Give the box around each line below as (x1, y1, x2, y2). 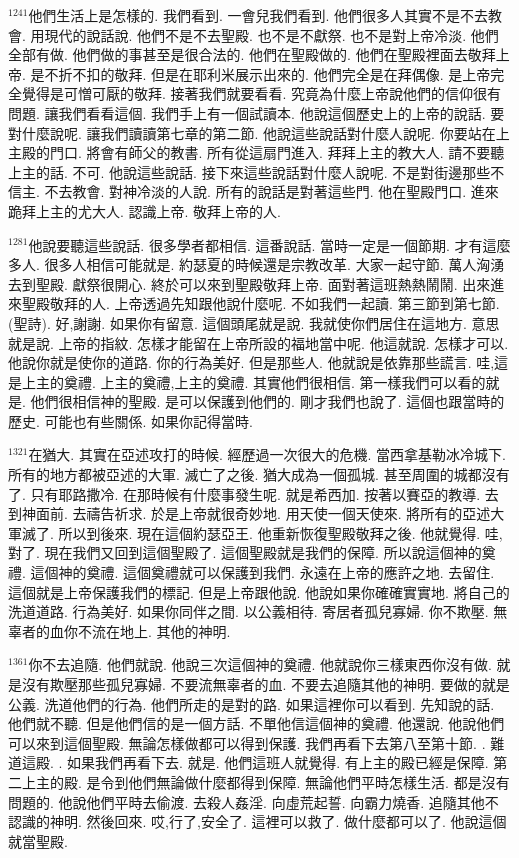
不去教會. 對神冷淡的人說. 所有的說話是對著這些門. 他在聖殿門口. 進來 (44, 181, 499, 202)
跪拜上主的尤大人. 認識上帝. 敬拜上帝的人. (8, 200, 281, 221)
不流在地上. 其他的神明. (77, 620, 231, 641)
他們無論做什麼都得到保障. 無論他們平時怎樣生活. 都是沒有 (128, 771, 510, 792)
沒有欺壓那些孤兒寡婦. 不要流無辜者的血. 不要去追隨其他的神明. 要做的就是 (21, 674, 510, 694)
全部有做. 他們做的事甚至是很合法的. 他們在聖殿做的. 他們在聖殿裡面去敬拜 (8, 44, 496, 65)
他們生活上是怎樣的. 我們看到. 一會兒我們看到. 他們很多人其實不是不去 (28, 5, 489, 25)
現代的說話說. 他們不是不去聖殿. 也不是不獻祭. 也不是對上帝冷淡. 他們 (44, 24, 499, 45)
